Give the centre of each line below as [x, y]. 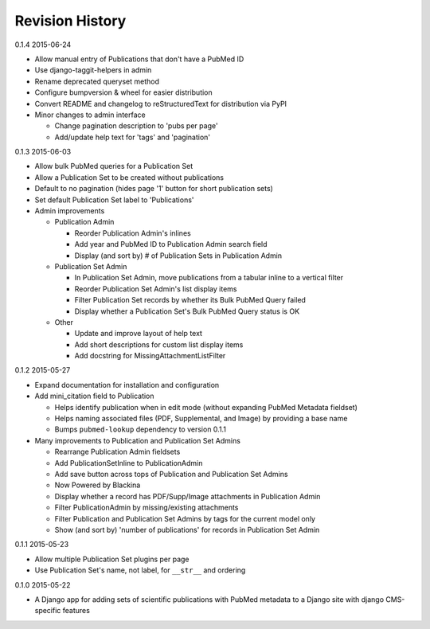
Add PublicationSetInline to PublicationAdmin [129, 463]
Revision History [70, 21]
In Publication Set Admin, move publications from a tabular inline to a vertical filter [209, 278]
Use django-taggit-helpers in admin [93, 70]
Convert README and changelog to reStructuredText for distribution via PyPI [160, 104]
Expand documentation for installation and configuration [127, 385]
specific [48, 611]
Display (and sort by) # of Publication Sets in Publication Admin [178, 256]
